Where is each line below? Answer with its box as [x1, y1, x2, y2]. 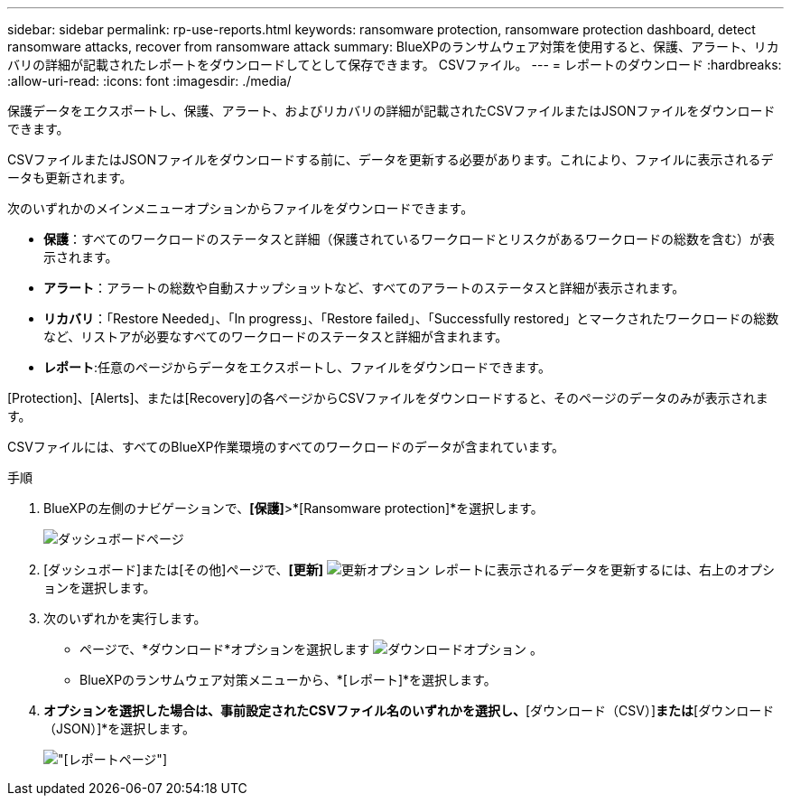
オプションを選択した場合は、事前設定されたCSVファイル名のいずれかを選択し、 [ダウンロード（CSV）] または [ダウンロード [43, 703, 775, 718]
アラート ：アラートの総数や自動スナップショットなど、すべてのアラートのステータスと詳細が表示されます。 [43, 280, 685, 295]
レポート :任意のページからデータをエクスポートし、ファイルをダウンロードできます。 [43, 359, 551, 375]
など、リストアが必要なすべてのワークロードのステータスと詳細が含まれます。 [43, 329, 508, 344]
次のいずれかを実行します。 [43, 611, 207, 626]
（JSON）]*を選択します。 [43, 721, 195, 736]
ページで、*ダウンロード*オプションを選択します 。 [79, 641, 544, 657]
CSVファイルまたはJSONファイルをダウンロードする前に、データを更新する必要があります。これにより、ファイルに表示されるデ [7, 152, 774, 167]
